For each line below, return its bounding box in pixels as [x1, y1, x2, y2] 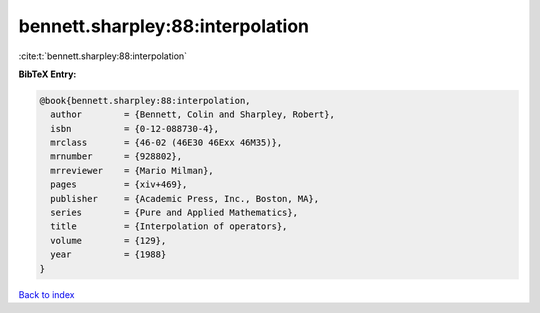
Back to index [18, 288, 75, 300]
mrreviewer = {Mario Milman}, [50, 165, 214, 176]
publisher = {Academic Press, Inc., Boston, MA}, [50, 193, 320, 204]
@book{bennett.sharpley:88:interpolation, [39, 95, 251, 106]
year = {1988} [50, 249, 167, 260]
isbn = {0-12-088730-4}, [50, 123, 220, 134]
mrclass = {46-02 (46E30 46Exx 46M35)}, [50, 137, 283, 149]
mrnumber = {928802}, [50, 151, 183, 162]
